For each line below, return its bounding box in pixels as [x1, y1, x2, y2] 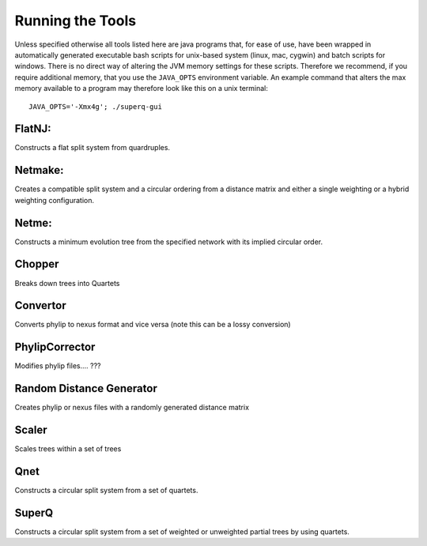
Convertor [14, 299, 66, 312]
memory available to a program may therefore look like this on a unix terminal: [14, 84, 269, 93]
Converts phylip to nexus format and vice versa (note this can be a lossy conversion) [14, 320, 292, 329]
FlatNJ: [14, 122, 51, 136]
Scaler [14, 424, 47, 437]
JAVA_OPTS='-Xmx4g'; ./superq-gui [28, 102, 162, 111]
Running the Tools [14, 12, 137, 29]
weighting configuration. [14, 195, 95, 205]
